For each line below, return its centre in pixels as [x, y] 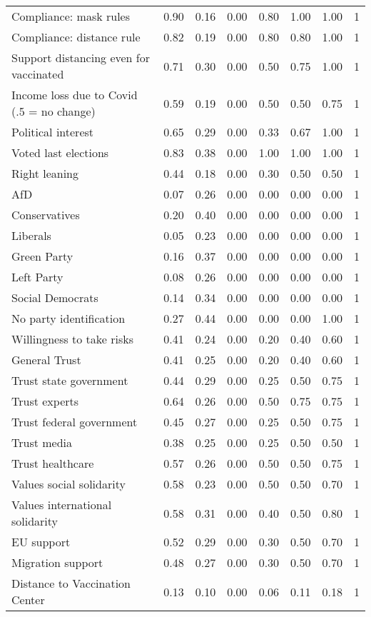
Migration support [57, 562]
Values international [62, 505]
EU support [41, 542]
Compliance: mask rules [71, 16]
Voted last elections [60, 152]
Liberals [31, 235]
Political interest [53, 132]
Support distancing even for [81, 57]
